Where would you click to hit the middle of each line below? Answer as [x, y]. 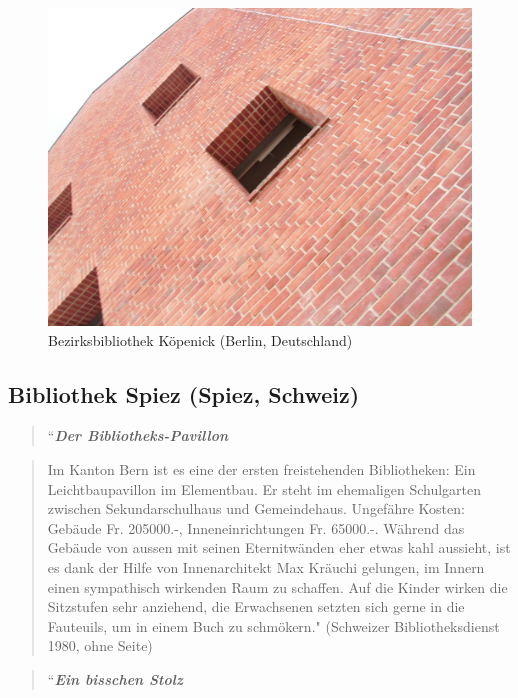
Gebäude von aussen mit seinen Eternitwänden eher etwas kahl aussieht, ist [279, 547]
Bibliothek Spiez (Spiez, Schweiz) [184, 393]
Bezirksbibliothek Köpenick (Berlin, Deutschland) [200, 339]
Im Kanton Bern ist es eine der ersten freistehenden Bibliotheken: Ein [261, 468]
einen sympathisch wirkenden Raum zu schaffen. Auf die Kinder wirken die [277, 586]
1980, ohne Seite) [100, 645]
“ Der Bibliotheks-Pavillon [138, 435]
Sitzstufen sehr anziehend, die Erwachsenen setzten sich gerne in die [256, 606]
